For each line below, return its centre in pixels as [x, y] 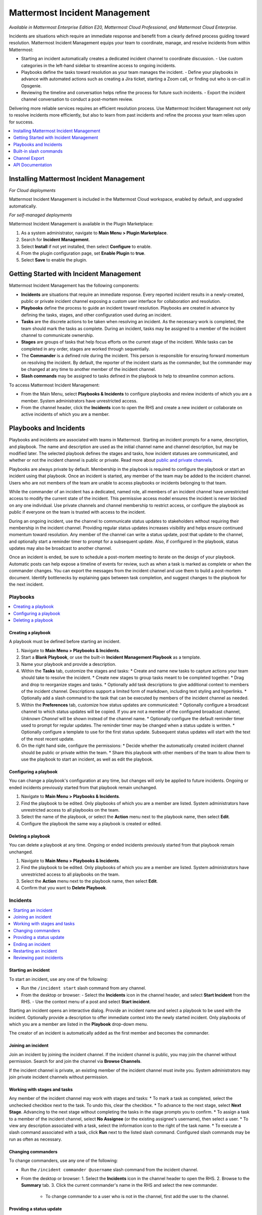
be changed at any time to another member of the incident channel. [89, 369]
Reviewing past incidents [38, 958]
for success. [21, 122]
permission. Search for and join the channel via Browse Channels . [75, 1061]
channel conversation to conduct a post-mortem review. [77, 99]
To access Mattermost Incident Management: [54, 385]
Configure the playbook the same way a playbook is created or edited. [91, 823]
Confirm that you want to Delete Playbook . [64, 888]
